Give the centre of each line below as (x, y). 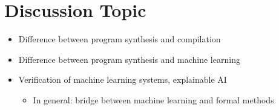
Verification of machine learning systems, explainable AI (123, 79)
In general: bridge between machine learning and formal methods (153, 99)
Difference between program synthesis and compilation (120, 39)
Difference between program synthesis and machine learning (129, 59)
